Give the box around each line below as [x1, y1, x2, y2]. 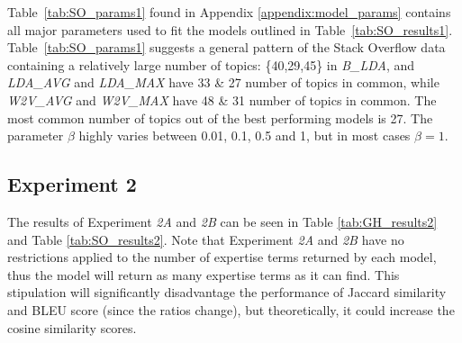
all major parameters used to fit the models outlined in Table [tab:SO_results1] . [7, 20, 453, 39]
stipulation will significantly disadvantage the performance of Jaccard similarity [7, 283, 447, 302]
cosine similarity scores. [7, 318, 137, 337]
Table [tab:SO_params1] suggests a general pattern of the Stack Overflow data [7, 38, 446, 57]
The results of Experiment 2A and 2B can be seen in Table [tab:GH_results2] [7, 212, 438, 230]
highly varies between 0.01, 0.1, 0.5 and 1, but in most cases [78, 126, 411, 145]
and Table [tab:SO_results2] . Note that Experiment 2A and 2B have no [7, 230, 404, 248]
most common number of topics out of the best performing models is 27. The [7, 108, 433, 127]
